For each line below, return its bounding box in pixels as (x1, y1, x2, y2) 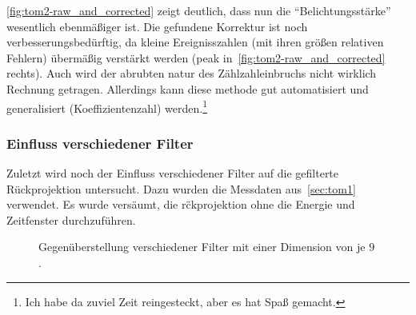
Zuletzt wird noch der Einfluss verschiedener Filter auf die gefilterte (6, 165, 339, 181)
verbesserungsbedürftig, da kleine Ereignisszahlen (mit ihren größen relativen (6, 34, 384, 50)
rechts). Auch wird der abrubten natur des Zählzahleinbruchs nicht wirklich (6, 65, 377, 82)
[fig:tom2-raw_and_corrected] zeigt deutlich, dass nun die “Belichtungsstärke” (6, 2, 391, 18)
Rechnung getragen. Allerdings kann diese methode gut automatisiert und (6, 80, 369, 97)
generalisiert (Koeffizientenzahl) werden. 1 (6, 97, 208, 116)
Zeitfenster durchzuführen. (6, 211, 136, 228)
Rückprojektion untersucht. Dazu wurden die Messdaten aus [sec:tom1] (6, 180, 356, 197)
